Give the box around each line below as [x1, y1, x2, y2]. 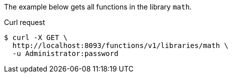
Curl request [4, 18, 45, 26]
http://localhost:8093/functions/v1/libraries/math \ [12, 41, 228, 49]
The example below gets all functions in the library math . [4, 2, 192, 11]
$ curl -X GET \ [4, 33, 68, 41]
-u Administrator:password [12, 49, 119, 57]
